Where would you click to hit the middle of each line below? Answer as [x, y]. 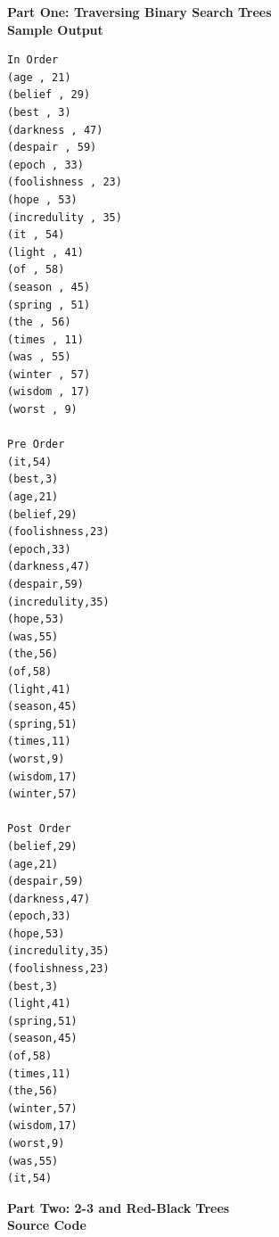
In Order [33, 60]
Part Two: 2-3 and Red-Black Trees [119, 1207]
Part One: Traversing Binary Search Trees [139, 12]
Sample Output [55, 29]
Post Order [39, 829]
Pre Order [36, 445]
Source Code [47, 1225]
